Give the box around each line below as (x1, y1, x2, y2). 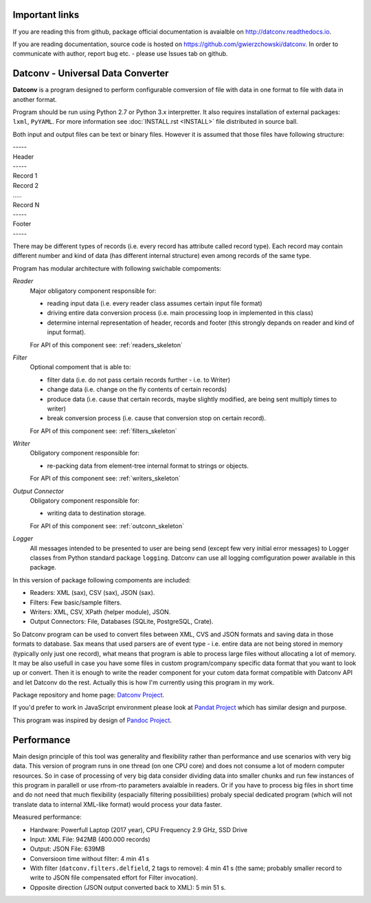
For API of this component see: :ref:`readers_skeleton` (30, 340, 183, 349)
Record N (12, 200, 40, 209)
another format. (12, 95, 58, 103)
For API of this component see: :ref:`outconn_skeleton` (30, 521, 185, 530)
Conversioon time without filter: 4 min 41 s (30, 854, 150, 862)
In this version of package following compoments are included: (12, 576, 191, 584)
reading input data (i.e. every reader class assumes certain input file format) (47, 299, 262, 307)
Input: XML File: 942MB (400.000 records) (30, 835, 150, 843)
